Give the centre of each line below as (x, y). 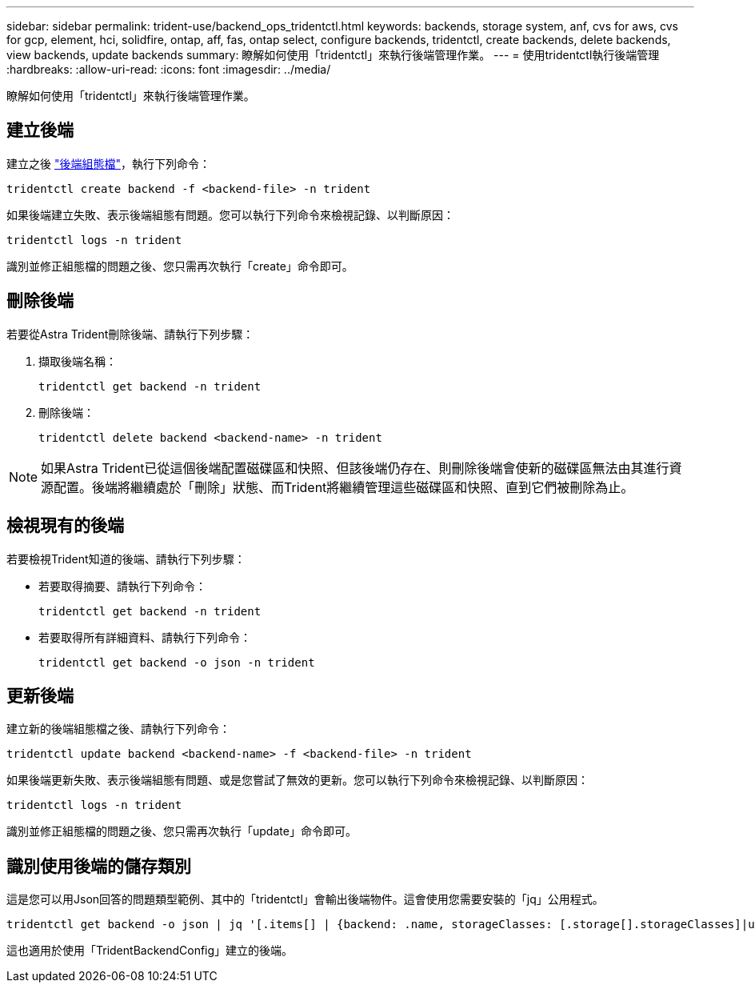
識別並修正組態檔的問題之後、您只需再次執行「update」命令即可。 (182, 831)
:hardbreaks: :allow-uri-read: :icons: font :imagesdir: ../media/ (169, 69)
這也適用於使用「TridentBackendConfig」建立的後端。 (150, 951)
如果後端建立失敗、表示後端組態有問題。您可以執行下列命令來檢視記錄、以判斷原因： (230, 214)
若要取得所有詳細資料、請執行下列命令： (145, 637)
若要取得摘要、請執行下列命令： (122, 586)
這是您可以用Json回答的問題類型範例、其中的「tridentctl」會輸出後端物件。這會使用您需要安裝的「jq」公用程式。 (305, 899)
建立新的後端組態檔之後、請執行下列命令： (118, 729)
